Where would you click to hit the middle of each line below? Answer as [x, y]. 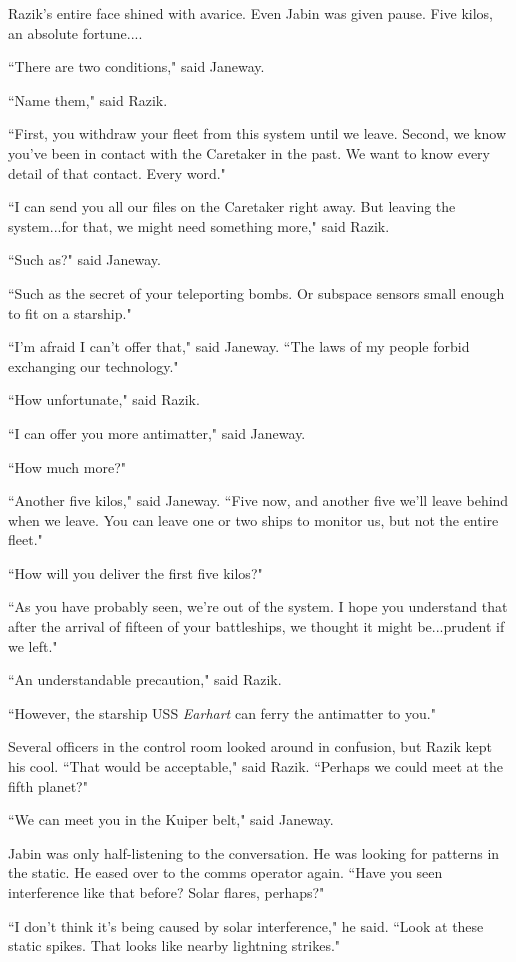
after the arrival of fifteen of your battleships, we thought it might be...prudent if [256, 626]
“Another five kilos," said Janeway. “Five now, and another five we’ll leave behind [258, 500]
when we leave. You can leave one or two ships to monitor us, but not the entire [253, 519]
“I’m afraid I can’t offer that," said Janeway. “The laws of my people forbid [239, 346]
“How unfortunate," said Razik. [104, 399]
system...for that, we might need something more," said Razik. [199, 225]
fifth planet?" [48, 785]
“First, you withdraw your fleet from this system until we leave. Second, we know [257, 133]
